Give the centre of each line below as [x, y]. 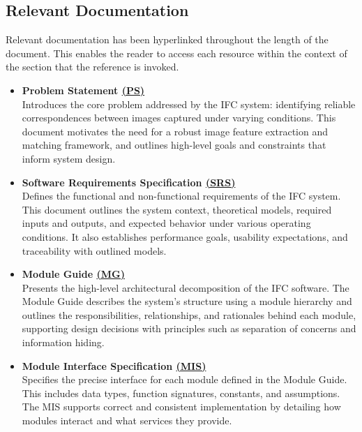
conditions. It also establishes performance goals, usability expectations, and [185, 236]
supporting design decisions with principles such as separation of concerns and [189, 328]
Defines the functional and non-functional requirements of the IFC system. [181, 196]
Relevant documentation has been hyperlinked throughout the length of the [167, 39]
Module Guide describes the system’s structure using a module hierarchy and [187, 301]
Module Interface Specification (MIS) [114, 365]
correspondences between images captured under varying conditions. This [179, 118]
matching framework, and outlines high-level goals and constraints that [174, 145]
